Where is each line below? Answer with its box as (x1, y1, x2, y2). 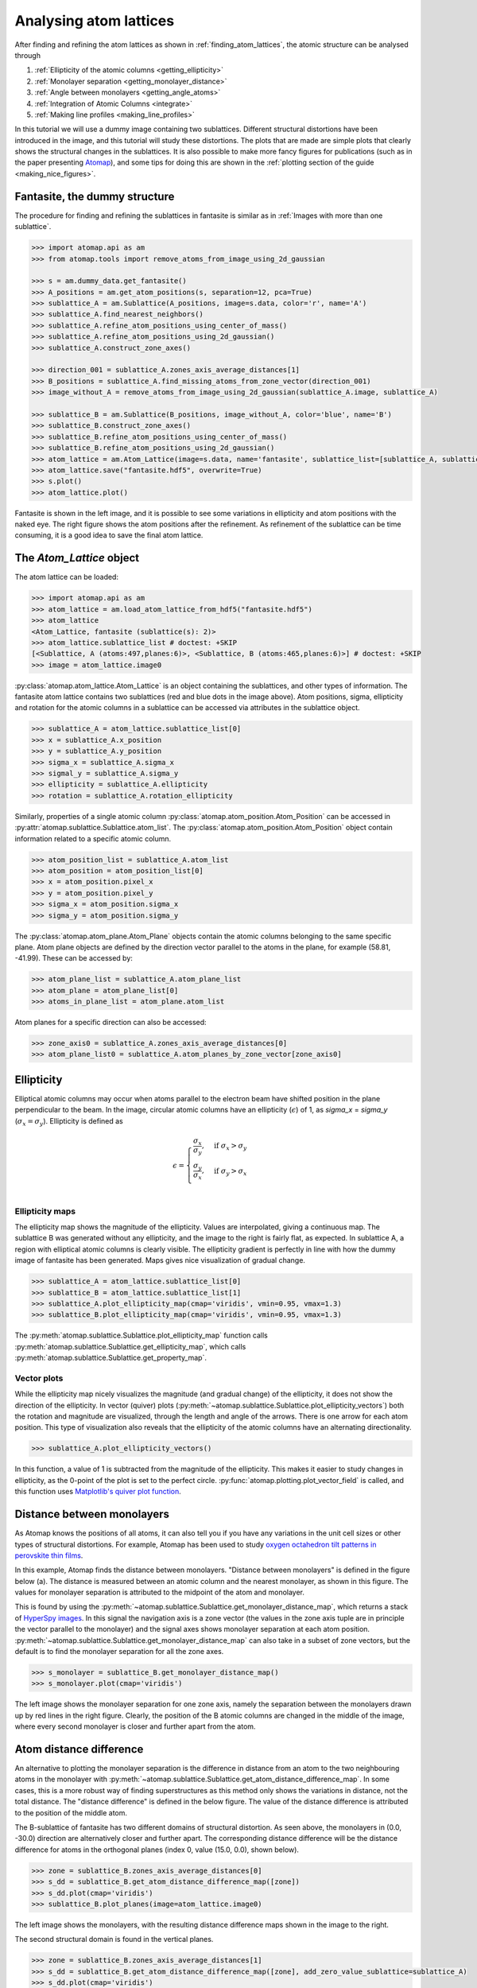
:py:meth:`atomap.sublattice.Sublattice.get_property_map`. (14, 1353, 207, 1363)
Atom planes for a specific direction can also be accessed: (14, 1018, 207, 1027)
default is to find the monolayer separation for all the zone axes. (14, 1647, 224, 1656)
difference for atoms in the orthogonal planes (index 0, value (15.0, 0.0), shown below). (14, 1845, 300, 1854)
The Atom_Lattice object (14, 551, 140, 565)
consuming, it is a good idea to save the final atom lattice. (14, 530, 204, 540)
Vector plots (14, 1373, 64, 1384)
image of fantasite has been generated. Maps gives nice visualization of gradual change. (14, 1256, 306, 1265)
